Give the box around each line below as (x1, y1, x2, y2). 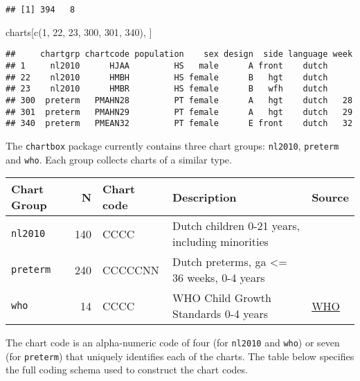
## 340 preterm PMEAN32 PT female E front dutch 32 (6, 118, 353, 129)
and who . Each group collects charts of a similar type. (6, 152, 232, 166)
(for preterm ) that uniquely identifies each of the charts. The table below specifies (6, 348, 354, 363)
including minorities (172, 233, 269, 250)
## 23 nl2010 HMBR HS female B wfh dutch (6, 84, 328, 94)
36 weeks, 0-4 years (172, 269, 265, 286)
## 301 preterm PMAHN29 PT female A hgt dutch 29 (6, 107, 353, 117)
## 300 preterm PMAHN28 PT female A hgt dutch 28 (6, 95, 353, 105)
